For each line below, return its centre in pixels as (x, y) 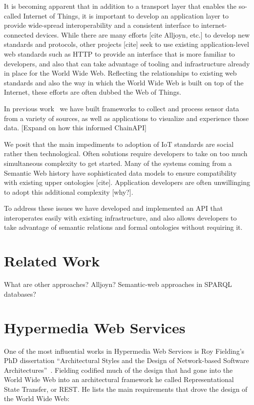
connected (19, 34)
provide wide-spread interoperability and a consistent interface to (102, 25)
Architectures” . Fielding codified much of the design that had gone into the (118, 370)
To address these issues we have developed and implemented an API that (114, 208)
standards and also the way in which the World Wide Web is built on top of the (124, 82)
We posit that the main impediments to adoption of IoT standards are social (119, 144)
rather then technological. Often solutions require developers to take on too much (126, 153)
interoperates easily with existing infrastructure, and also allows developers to (120, 217)
